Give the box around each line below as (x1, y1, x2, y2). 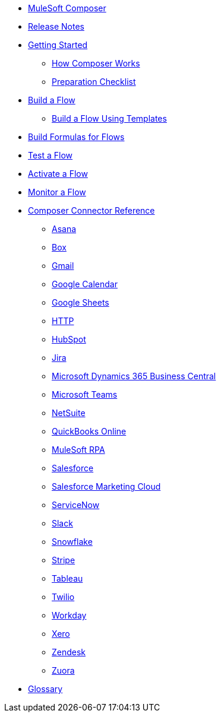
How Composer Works (52, 58, 140, 68)
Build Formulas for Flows (28, 132, 125, 142)
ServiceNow (52, 500, 100, 510)
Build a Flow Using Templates (52, 113, 167, 123)
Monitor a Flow (28, 187, 86, 197)
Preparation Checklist (52, 77, 136, 87)
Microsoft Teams (52, 389, 118, 399)
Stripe (52, 555, 75, 565)
